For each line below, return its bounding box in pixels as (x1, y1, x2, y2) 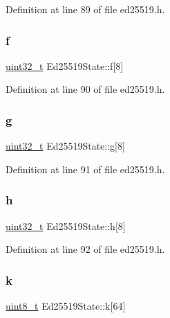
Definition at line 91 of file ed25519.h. (6, 161, 165, 176)
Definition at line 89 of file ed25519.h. (6, 2, 165, 16)
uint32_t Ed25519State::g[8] (6, 139, 125, 153)
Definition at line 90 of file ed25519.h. (6, 82, 165, 96)
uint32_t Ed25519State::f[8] (6, 58, 124, 73)
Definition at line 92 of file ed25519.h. (6, 242, 165, 256)
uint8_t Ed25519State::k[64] (6, 299, 126, 313)
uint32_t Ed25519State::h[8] (6, 218, 126, 233)
